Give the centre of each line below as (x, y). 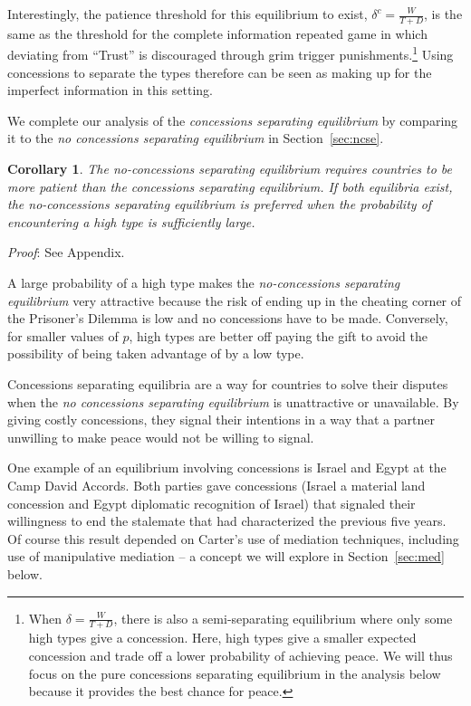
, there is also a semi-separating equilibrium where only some (283, 618)
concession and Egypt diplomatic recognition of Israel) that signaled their (211, 503)
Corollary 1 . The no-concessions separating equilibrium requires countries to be (230, 169)
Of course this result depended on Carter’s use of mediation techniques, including (233, 538)
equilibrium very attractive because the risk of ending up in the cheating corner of (235, 300)
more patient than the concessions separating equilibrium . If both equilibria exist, (230, 186)
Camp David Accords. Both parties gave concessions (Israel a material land (216, 485)
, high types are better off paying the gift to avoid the (278, 335)
